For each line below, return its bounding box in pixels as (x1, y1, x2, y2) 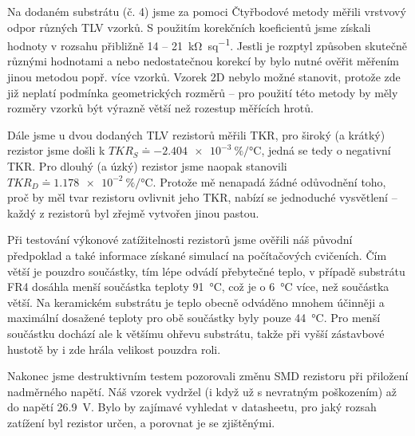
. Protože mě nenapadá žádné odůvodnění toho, (152, 173, 386, 190)
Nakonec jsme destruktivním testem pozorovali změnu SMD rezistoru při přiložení (7, 367, 409, 384)
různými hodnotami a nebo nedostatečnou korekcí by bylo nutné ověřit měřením (7, 53, 400, 69)
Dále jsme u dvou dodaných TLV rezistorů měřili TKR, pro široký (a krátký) (7, 126, 385, 143)
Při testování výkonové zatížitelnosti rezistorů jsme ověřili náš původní (7, 231, 353, 248)
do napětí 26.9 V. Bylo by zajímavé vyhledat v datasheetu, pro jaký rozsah (7, 399, 377, 415)
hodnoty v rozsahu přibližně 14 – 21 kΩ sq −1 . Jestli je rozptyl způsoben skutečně (7, 35, 407, 53)
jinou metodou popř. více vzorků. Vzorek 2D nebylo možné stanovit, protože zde (7, 69, 401, 85)
